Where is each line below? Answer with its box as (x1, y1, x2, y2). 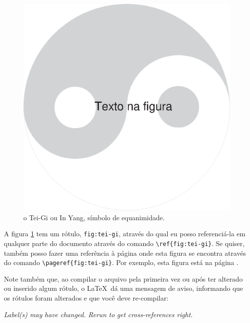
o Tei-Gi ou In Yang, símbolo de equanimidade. (23, 212, 165, 222)
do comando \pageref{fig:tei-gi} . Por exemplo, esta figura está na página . (4, 257, 239, 267)
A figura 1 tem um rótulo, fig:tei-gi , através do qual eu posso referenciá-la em (4, 228, 246, 239)
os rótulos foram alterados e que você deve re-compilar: (4, 292, 169, 303)
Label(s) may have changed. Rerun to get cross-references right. (4, 309, 193, 319)
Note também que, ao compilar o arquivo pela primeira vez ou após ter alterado (4, 273, 243, 284)
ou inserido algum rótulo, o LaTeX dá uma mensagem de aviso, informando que (4, 283, 243, 293)
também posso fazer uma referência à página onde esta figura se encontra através (4, 247, 246, 258)
